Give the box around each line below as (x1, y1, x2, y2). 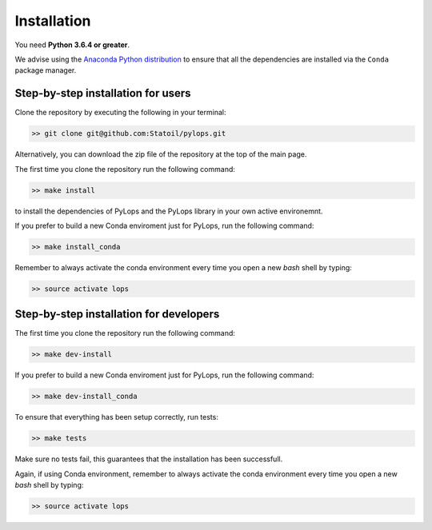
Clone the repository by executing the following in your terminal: (14, 108, 226, 118)
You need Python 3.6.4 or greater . (14, 40, 130, 50)
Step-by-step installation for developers (14, 308, 220, 321)
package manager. (14, 66, 77, 75)
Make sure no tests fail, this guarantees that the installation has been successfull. (14, 454, 283, 464)
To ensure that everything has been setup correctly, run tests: (14, 412, 219, 422)
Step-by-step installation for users (14, 86, 191, 100)
